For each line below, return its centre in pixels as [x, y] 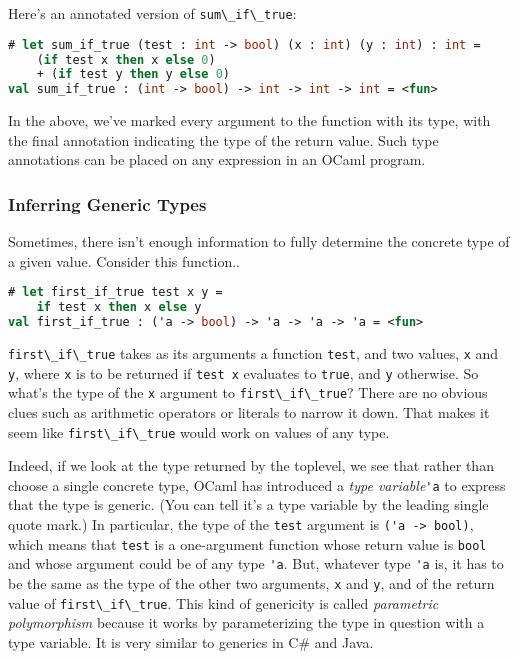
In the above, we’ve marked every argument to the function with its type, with [249, 120]
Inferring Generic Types [107, 203]
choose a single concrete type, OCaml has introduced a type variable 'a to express [257, 484]
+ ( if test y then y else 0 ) [133, 74]
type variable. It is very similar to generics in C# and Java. [191, 641]
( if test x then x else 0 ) [126, 59]
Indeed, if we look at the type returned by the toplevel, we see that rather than [251, 465]
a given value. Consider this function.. [124, 260]
